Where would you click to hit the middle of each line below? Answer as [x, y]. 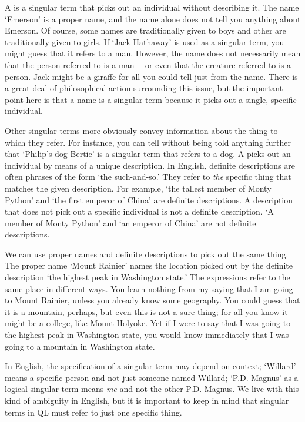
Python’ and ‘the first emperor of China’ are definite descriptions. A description [149, 200]
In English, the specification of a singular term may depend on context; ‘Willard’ [150, 366]
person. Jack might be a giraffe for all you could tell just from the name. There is [151, 76]
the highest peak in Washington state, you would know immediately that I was [147, 335]
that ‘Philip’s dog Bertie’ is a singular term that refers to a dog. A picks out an [148, 154]
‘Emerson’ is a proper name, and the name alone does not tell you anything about [153, 19]
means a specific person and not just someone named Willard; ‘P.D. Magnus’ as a [152, 377]
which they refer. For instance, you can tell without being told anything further [148, 142]
